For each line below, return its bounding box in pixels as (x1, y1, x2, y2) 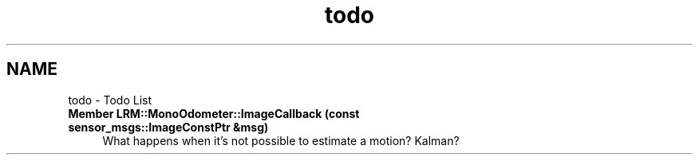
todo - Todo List (68, 92, 152, 107)
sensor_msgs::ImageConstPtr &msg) (68, 120, 269, 134)
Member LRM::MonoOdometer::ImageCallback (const (68, 106, 360, 120)
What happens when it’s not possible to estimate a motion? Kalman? (102, 133, 460, 147)
